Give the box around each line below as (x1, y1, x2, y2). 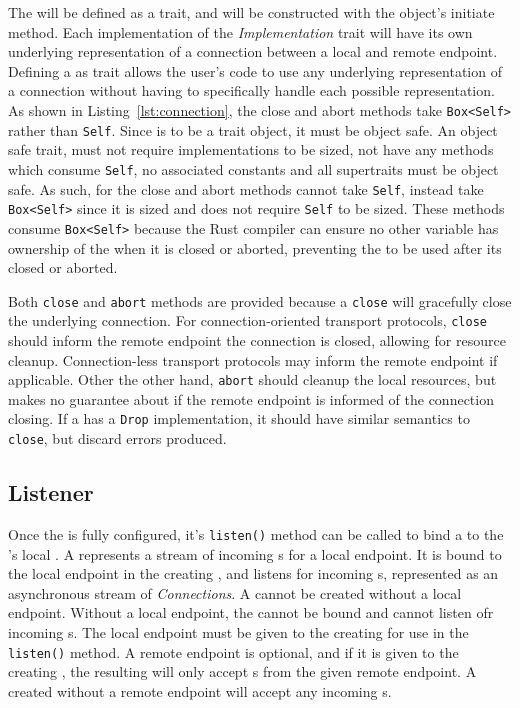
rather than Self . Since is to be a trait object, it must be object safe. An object (8, 119, 498, 140)
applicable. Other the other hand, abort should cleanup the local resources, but (8, 369, 497, 390)
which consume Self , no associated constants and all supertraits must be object (8, 158, 499, 179)
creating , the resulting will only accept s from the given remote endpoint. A (8, 661, 477, 682)
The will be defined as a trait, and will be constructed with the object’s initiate (8, 2, 495, 22)
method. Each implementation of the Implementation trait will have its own (8, 21, 473, 42)
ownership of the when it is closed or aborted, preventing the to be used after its (8, 237, 502, 258)
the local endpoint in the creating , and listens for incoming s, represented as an (8, 563, 499, 584)
